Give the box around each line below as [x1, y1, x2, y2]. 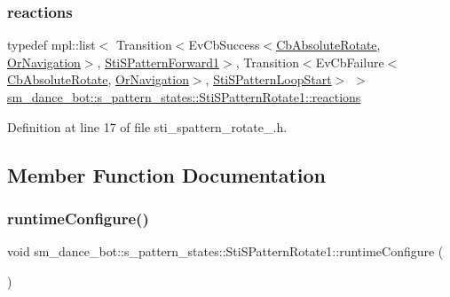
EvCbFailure [315, 52, 384, 71]
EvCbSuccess [188, 35, 260, 54]
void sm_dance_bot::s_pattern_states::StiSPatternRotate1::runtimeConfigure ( [7, 242, 444, 261]
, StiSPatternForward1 [97, 52, 220, 71]
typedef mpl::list [7, 35, 96, 54]
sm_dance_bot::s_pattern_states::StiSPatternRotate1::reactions [7, 88, 361, 106]
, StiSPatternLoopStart [205, 70, 332, 89]
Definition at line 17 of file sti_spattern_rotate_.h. [7, 117, 288, 136]
